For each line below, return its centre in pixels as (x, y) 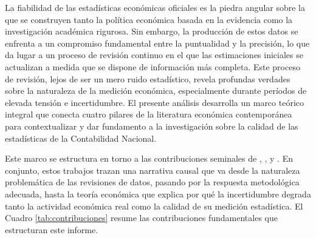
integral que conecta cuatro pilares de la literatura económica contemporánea (149, 114)
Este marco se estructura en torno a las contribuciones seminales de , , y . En (149, 158)
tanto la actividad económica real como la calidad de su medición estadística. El (154, 206)
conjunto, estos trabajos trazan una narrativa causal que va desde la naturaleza (153, 170)
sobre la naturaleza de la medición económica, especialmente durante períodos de (156, 91)
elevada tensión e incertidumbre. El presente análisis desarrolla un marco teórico (154, 102)
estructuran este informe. (52, 229)
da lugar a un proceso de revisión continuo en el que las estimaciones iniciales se (154, 55)
